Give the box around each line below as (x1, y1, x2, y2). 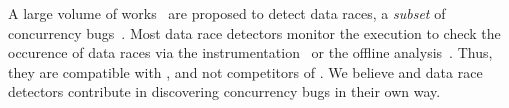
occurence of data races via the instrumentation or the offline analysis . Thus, (8, 42, 493, 63)
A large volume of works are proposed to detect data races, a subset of (8, 3, 446, 23)
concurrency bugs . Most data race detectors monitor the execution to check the (8, 22, 501, 43)
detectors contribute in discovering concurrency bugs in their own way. (8, 81, 441, 102)
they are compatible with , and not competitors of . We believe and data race (8, 61, 483, 82)
